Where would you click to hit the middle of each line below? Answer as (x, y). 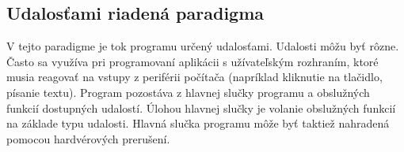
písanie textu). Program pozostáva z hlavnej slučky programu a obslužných (188, 92)
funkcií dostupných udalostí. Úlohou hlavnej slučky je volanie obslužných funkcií (201, 108)
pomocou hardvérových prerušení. (88, 138)
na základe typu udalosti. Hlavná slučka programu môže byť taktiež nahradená (198, 123)
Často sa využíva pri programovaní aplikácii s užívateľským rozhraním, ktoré (192, 61)
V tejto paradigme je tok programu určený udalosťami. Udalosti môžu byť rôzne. (203, 46)
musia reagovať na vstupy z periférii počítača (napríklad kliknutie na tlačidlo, (194, 77)
